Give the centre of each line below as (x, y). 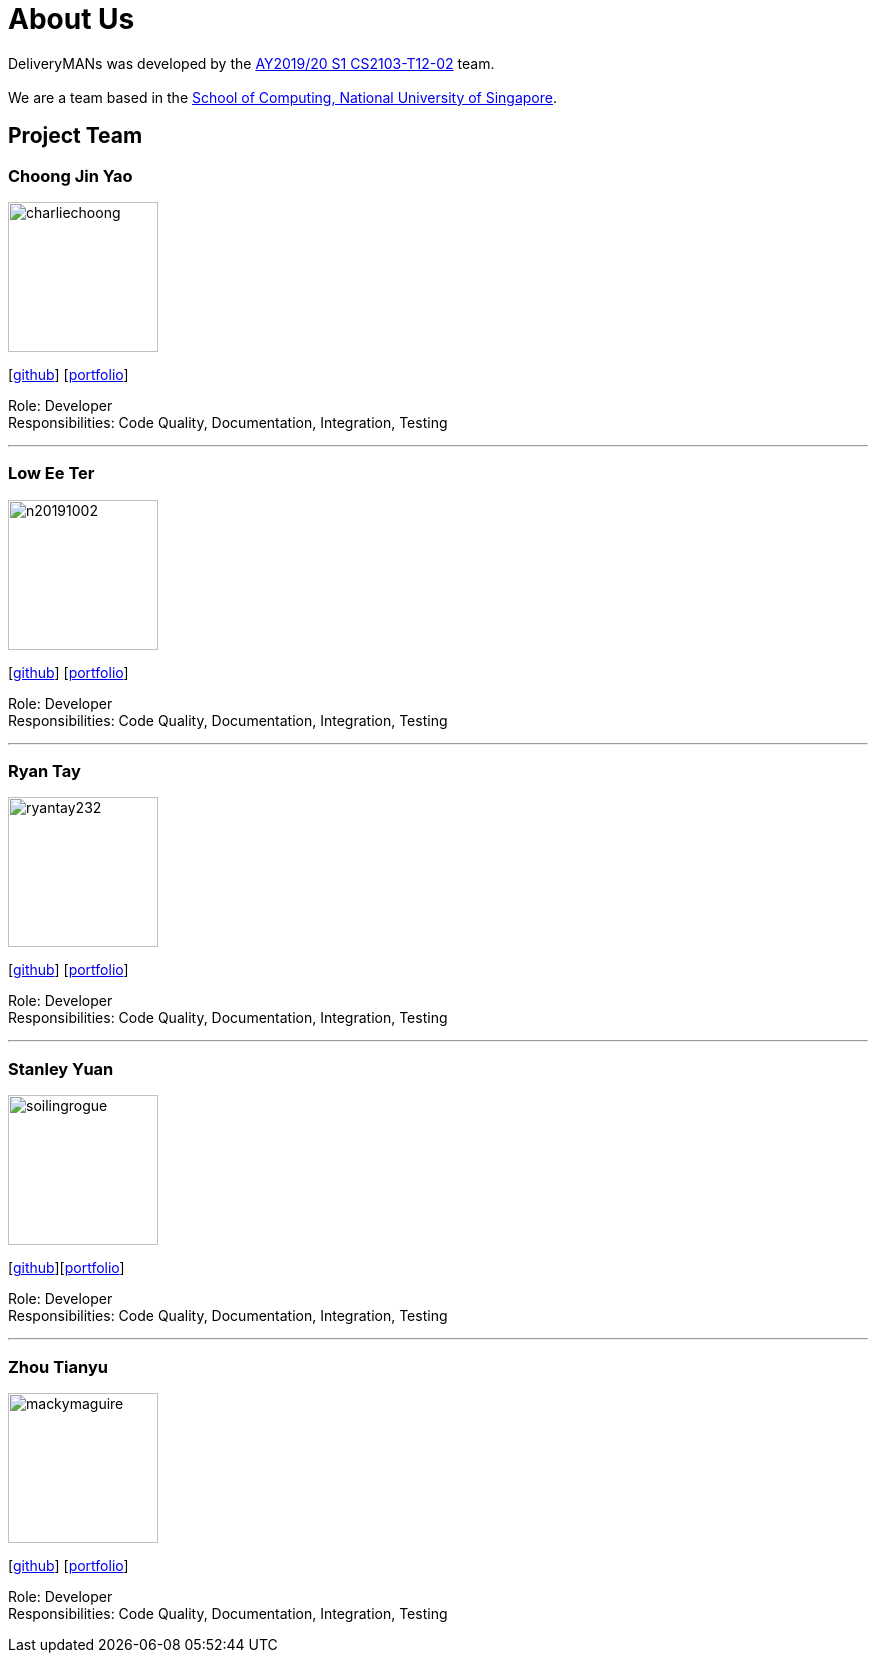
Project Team (75, 136)
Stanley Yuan (61, 1068)
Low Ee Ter (51, 473)
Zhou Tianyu (58, 1366)
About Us (71, 19)
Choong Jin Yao (70, 175)
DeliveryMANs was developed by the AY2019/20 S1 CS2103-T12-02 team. (251, 63)
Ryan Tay (44, 771)
